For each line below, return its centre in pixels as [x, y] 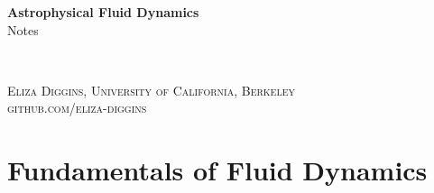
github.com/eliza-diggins [77, 108]
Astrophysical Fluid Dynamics [103, 12]
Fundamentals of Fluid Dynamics [217, 170]
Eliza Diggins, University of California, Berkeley [151, 90]
